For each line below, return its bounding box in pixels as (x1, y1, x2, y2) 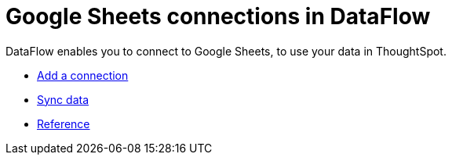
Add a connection (37, 68, 129, 82)
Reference (37, 116, 90, 131)
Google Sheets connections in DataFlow (5, 3, 431, 30)
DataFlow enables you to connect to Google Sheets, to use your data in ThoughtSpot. (5, 44, 447, 58)
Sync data (37, 92, 89, 106)
